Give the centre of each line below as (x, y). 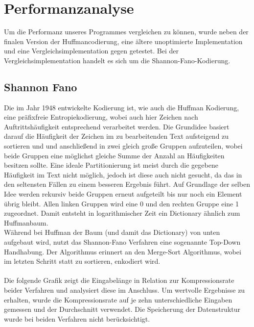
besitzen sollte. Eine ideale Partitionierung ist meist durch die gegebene (111, 165)
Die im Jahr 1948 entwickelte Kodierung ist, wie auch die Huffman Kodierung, (122, 107)
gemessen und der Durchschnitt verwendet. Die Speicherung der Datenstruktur (122, 309)
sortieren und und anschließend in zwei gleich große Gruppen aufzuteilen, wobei (123, 146)
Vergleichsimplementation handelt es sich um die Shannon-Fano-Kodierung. (117, 60)
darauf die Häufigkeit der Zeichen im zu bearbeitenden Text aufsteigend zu (116, 136)
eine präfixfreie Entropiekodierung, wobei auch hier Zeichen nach (101, 117)
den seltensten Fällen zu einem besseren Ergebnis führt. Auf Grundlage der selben (127, 184)
